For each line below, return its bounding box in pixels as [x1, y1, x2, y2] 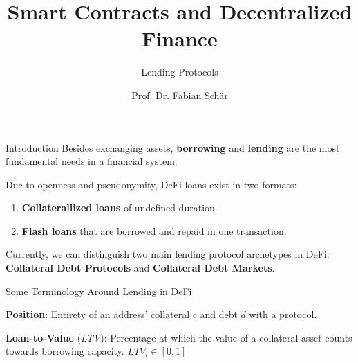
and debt [200, 307, 238, 321]
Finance [142, 24, 218, 53]
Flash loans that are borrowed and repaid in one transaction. [21, 223, 287, 238]
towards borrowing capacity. [6, 344, 124, 358]
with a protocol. [249, 307, 317, 321]
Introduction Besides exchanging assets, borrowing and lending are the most [6, 140, 340, 154]
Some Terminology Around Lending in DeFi [6, 283, 192, 298]
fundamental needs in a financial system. [6, 154, 178, 168]
